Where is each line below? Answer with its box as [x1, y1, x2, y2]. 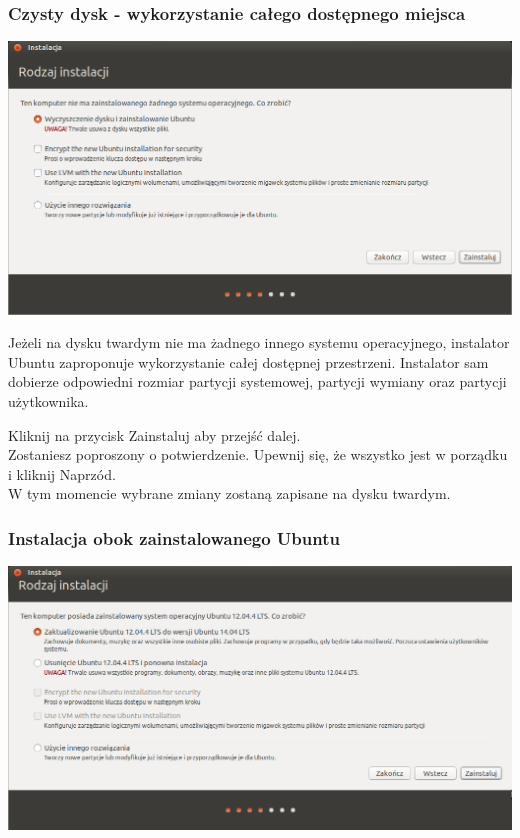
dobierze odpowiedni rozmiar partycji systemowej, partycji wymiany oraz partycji [8, 371, 507, 392]
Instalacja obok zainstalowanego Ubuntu [8, 525, 340, 550]
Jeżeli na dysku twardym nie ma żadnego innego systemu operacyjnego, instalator [8, 332, 510, 353]
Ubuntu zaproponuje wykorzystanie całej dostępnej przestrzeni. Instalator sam [8, 351, 489, 372]
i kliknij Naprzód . [8, 463, 116, 484]
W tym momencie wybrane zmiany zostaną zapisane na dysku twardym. [8, 483, 451, 504]
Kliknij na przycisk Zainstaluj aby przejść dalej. [8, 424, 301, 445]
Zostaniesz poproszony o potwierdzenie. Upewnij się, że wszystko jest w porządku [8, 444, 508, 465]
